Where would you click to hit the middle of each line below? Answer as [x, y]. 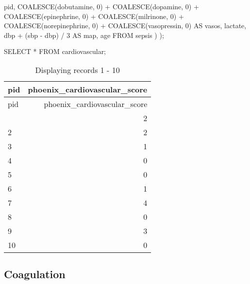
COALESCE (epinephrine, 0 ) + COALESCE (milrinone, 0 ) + [94, 16]
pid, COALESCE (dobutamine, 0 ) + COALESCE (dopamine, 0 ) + [101, 6]
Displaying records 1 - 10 [77, 70]
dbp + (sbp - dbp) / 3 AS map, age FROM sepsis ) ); [84, 35]
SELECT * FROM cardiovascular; [55, 51]
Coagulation [35, 274]
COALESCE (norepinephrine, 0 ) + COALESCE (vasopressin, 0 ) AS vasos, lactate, [125, 26]
